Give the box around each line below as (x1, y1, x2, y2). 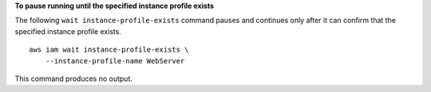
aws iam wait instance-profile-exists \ (29, 45, 189, 55)
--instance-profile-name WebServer (45, 56, 185, 65)
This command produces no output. (14, 74, 133, 83)
